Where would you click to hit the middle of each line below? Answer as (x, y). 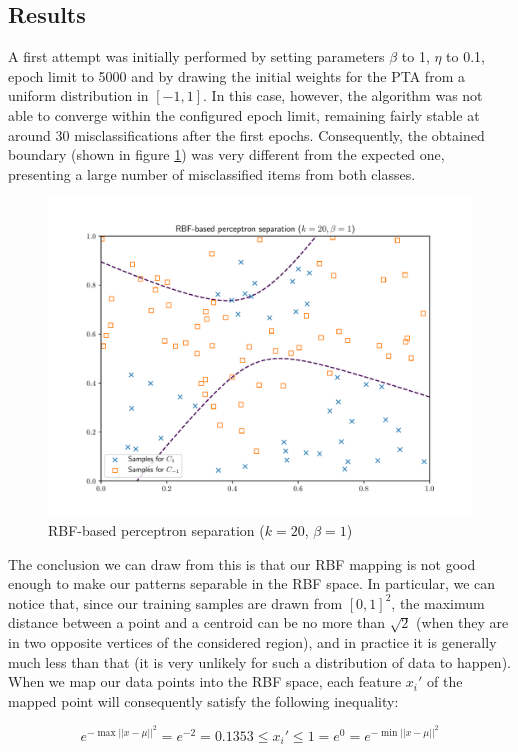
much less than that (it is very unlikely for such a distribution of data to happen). (259, 661)
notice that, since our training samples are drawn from (175, 602)
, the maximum (438, 602)
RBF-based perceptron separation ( (156, 529)
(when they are (462, 622)
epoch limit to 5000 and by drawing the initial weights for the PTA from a (236, 75)
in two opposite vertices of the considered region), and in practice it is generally (252, 641)
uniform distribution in (78, 95)
